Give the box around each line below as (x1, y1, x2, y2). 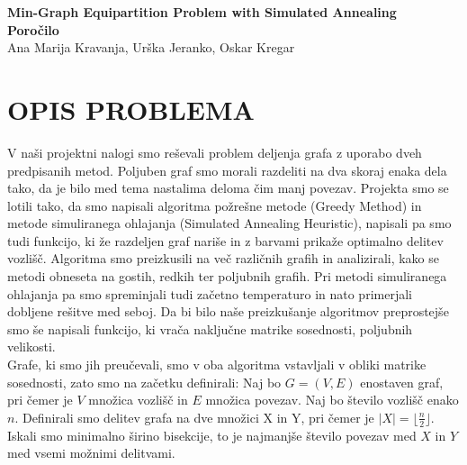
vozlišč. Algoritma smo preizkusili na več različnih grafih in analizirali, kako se (7, 249, 440, 268)
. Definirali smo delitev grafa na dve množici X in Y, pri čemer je (14, 407, 374, 426)
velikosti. (7, 337, 56, 356)
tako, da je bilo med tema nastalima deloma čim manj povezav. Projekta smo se (7, 178, 449, 197)
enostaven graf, (360, 372, 444, 391)
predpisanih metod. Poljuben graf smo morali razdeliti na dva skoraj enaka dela (7, 160, 447, 179)
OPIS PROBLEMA (7, 90, 255, 127)
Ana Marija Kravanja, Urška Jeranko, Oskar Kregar (7, 38, 295, 57)
